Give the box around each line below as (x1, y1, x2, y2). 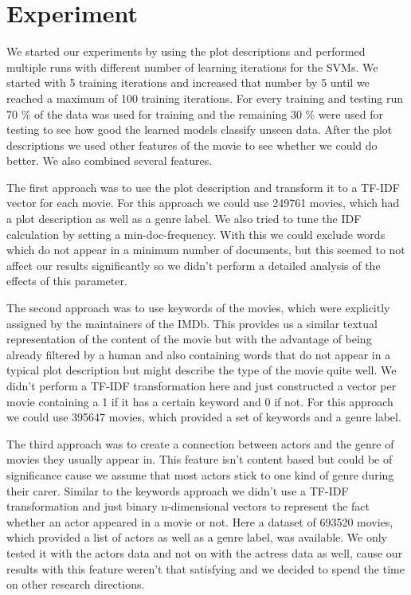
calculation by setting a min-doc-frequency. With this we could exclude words (6, 225, 386, 242)
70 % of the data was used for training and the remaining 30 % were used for (6, 105, 383, 122)
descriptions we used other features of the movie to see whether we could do (6, 136, 378, 153)
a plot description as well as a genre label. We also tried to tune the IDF (6, 210, 362, 227)
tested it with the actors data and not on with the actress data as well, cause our (6, 544, 403, 561)
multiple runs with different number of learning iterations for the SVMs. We (6, 58, 378, 75)
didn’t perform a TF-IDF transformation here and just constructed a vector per (6, 378, 397, 393)
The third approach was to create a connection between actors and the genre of (6, 435, 394, 452)
